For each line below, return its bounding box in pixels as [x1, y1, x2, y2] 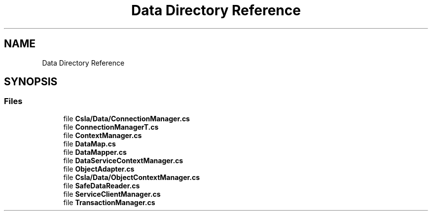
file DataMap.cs [63, 139, 116, 148]
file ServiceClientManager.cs [63, 189, 161, 198]
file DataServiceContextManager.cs [63, 156, 183, 165]
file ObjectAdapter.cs [63, 164, 135, 173]
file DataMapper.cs [63, 147, 127, 156]
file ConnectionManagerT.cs [63, 122, 159, 131]
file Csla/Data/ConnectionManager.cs [63, 114, 190, 123]
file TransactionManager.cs [63, 198, 155, 207]
